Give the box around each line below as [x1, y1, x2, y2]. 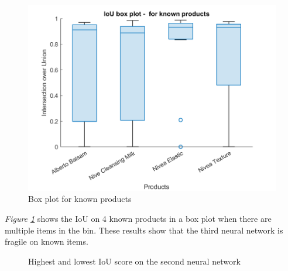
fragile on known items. [5, 235, 88, 248]
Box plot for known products [28, 193, 132, 205]
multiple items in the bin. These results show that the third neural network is [5, 224, 283, 236]
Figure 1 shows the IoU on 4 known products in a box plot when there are [5, 212, 272, 225]
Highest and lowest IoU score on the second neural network [28, 255, 241, 267]
